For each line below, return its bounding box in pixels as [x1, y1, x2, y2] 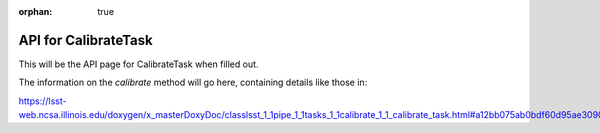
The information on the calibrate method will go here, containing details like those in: [18, 76, 368, 89]
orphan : [18, 6, 53, 17]
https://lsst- [18, 95, 67, 107]
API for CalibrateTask [18, 31, 154, 49]
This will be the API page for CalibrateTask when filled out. [18, 58, 259, 70]
